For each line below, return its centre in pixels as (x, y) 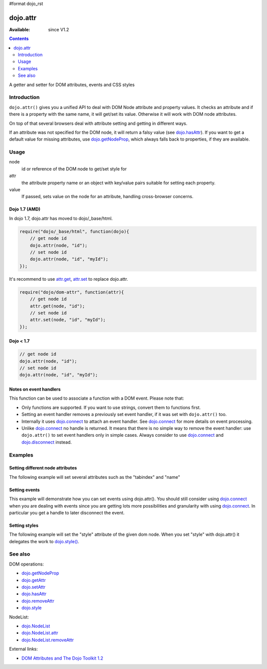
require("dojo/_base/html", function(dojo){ (74, 231)
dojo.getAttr (34, 580)
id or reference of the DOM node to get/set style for (74, 169)
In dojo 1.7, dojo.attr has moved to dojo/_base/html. (61, 218)
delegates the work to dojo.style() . (44, 541)
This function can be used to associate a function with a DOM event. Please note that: (97, 398)
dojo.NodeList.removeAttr (48, 640)
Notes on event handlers (35, 389)
